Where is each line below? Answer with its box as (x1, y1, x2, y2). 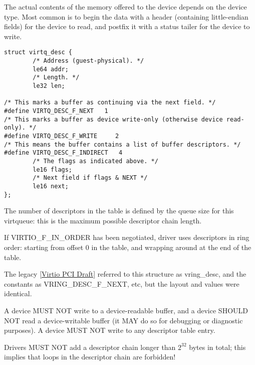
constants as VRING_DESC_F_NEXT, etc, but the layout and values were (4, 278, 239, 289)
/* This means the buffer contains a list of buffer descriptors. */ (4, 141, 241, 148)
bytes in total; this (189, 341, 246, 352)
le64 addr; (33, 65, 69, 73)
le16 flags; (33, 166, 73, 173)
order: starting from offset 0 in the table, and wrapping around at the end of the (4, 241, 251, 252)
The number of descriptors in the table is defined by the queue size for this (4, 205, 234, 216)
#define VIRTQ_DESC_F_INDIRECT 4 (4, 149, 123, 157)
